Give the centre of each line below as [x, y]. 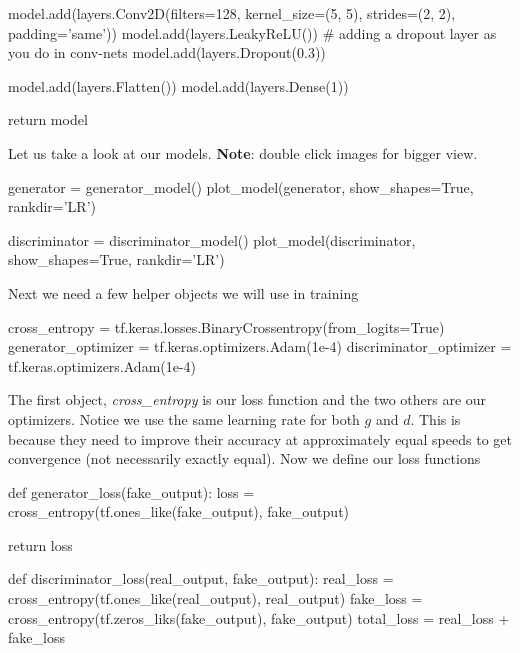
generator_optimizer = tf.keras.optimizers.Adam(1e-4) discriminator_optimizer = [260, 346]
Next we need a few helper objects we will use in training [183, 292]
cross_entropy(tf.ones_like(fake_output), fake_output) [179, 511]
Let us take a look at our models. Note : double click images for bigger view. [243, 152]
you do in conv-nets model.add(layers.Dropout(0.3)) [167, 52]
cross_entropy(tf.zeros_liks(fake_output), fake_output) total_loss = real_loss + [259, 617]
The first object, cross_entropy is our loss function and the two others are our [247, 399]
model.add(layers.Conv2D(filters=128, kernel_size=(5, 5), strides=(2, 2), [232, 13]
